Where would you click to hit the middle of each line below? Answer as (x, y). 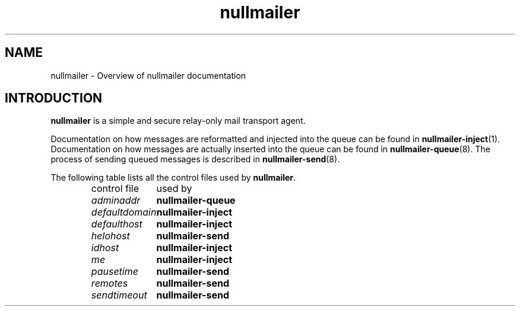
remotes (110, 283)
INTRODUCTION (54, 98)
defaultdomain (124, 212)
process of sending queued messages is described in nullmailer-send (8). (195, 159)
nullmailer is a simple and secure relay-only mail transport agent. (178, 121)
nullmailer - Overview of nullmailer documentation (148, 75)
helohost (110, 236)
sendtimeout (119, 295)
